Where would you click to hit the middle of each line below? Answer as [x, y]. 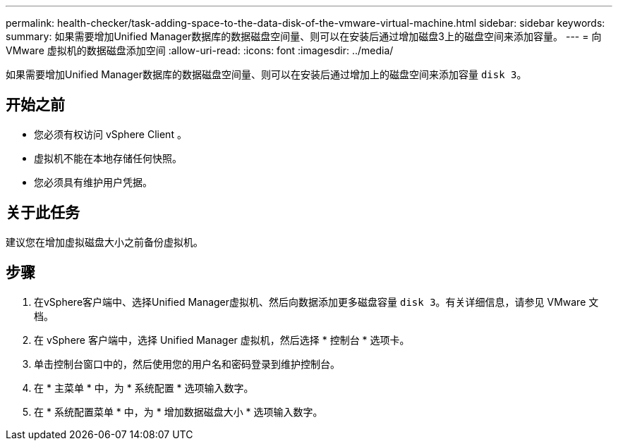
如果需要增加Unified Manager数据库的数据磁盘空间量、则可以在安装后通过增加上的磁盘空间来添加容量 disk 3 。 [266, 74]
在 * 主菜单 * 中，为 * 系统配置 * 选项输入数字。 [144, 388]
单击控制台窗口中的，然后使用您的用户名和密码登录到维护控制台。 [187, 364]
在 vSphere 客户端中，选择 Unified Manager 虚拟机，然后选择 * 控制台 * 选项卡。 [222, 340]
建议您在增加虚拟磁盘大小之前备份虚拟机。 [104, 242]
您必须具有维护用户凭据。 [93, 182]
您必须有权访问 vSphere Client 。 [110, 134]
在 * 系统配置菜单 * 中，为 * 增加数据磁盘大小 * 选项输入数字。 [178, 411]
